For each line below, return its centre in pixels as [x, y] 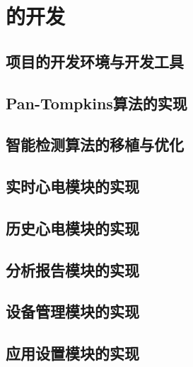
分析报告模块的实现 [72, 269]
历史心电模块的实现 [72, 228]
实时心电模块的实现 [72, 186]
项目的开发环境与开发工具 [95, 61]
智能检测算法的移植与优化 [95, 144]
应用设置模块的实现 [72, 353]
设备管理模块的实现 [72, 311]
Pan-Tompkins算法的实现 [96, 103]
